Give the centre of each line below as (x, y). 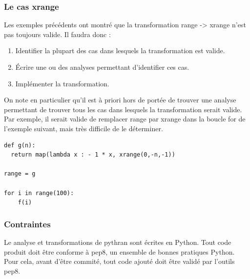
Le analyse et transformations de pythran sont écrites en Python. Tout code (118, 242)
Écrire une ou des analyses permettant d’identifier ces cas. (102, 67)
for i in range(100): (39, 193)
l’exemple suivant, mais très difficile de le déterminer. (83, 128)
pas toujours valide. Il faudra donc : (57, 34)
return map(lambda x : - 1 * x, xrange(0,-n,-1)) (93, 155)
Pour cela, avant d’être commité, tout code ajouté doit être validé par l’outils (119, 261)
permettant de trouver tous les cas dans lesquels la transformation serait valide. (123, 109)
